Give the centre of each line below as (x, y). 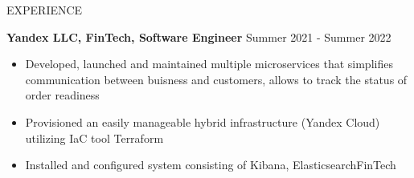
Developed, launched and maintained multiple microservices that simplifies (209, 64)
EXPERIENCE (45, 10)
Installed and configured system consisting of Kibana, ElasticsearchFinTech (211, 165)
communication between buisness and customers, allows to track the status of (216, 79)
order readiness (62, 95)
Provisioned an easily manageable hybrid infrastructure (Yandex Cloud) (203, 121)
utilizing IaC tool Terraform (94, 138)
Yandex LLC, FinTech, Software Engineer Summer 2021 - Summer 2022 (199, 36)
